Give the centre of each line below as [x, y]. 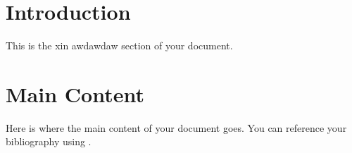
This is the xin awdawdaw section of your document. [119, 45]
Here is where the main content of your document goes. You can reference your [176, 127]
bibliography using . [49, 141]
